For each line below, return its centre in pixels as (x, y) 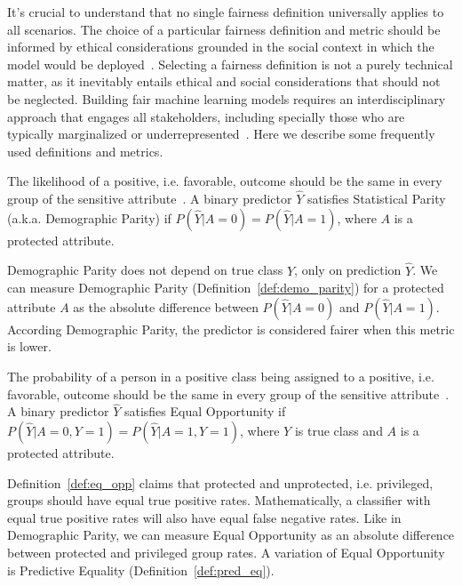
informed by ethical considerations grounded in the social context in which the (221, 47)
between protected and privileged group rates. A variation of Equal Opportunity (226, 552)
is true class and (339, 430)
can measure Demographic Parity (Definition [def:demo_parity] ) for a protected (226, 288)
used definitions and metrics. (85, 151)
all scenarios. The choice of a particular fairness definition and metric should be (224, 29)
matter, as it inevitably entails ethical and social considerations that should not (224, 81)
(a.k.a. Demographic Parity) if (89, 217)
